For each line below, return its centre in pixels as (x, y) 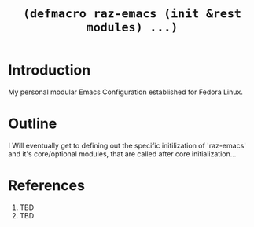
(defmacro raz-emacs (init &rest (132, 14)
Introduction (50, 70)
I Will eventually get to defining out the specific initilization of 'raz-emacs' (127, 145)
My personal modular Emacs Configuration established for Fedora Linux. (126, 92)
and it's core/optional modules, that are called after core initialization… (122, 154)
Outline (33, 124)
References (46, 186)
